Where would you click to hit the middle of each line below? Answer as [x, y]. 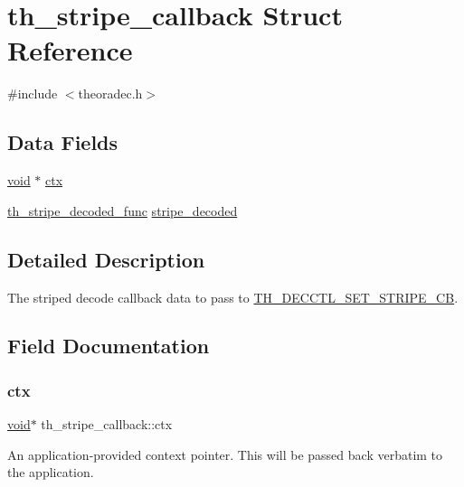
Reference [70, 50]
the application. [51, 472]
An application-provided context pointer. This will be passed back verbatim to [225, 454]
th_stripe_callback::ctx [107, 424]
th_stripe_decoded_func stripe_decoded [123, 210]
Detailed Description [106, 259]
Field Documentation [109, 346]
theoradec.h [110, 94]
